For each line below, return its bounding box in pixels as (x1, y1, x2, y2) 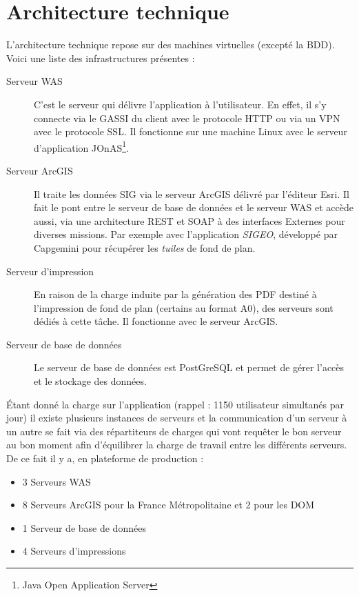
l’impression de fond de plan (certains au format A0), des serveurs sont (34, 300, 334, 315)
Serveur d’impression (6, 264, 94, 278)
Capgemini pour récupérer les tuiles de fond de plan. (34, 240, 256, 255)
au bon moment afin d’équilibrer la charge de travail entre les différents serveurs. (6, 437, 347, 452)
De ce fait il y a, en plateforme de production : (6, 451, 204, 466)
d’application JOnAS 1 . (34, 138, 129, 155)
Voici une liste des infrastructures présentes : (6, 50, 195, 65)
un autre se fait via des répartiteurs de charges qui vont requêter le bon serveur (6, 424, 342, 438)
